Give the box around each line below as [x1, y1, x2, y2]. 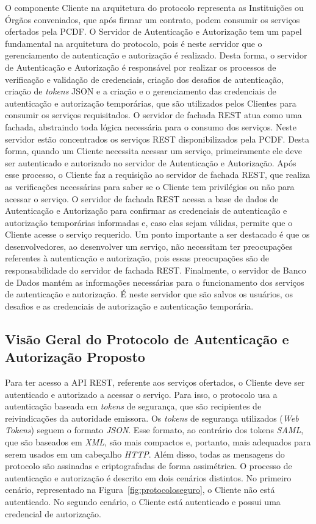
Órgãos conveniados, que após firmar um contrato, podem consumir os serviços [5, 13, 300, 26]
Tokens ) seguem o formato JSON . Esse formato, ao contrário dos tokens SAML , [5, 423, 304, 436]
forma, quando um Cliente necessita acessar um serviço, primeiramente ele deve [5, 144, 303, 157]
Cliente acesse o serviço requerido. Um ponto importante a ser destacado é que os [5, 228, 310, 241]
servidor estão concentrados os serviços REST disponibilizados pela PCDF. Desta [5, 132, 309, 145]
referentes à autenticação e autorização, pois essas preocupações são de [5, 252, 270, 264]
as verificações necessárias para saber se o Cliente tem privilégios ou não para [5, 180, 295, 193]
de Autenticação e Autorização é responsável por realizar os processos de [5, 60, 276, 73]
